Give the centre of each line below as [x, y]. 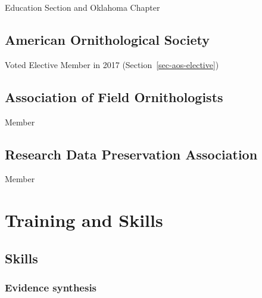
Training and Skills [84, 220]
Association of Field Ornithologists [114, 96]
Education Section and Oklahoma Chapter [82, 7]
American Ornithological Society [107, 39]
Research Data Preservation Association [131, 154]
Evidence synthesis [51, 288]
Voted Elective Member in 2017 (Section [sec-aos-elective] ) [112, 64]
